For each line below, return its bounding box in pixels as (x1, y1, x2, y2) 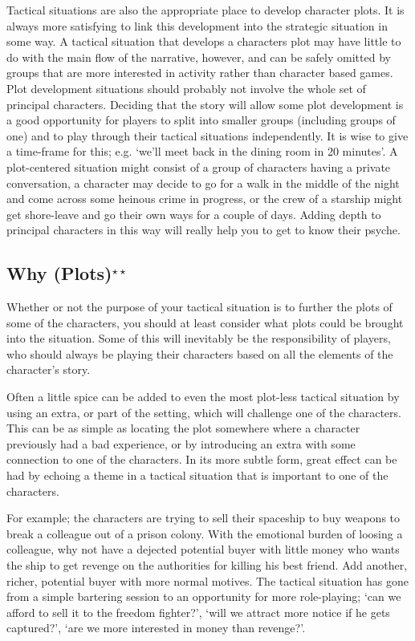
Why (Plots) (6, 261, 112, 286)
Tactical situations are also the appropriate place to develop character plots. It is (6, 2, 405, 18)
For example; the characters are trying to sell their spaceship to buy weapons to (6, 509, 401, 526)
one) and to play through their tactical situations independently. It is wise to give (6, 127, 409, 144)
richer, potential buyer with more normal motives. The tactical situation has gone (6, 572, 409, 589)
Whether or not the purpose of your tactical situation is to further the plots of (6, 298, 393, 315)
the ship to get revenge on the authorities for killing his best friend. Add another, (6, 557, 408, 574)
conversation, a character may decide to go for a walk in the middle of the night (6, 174, 400, 191)
